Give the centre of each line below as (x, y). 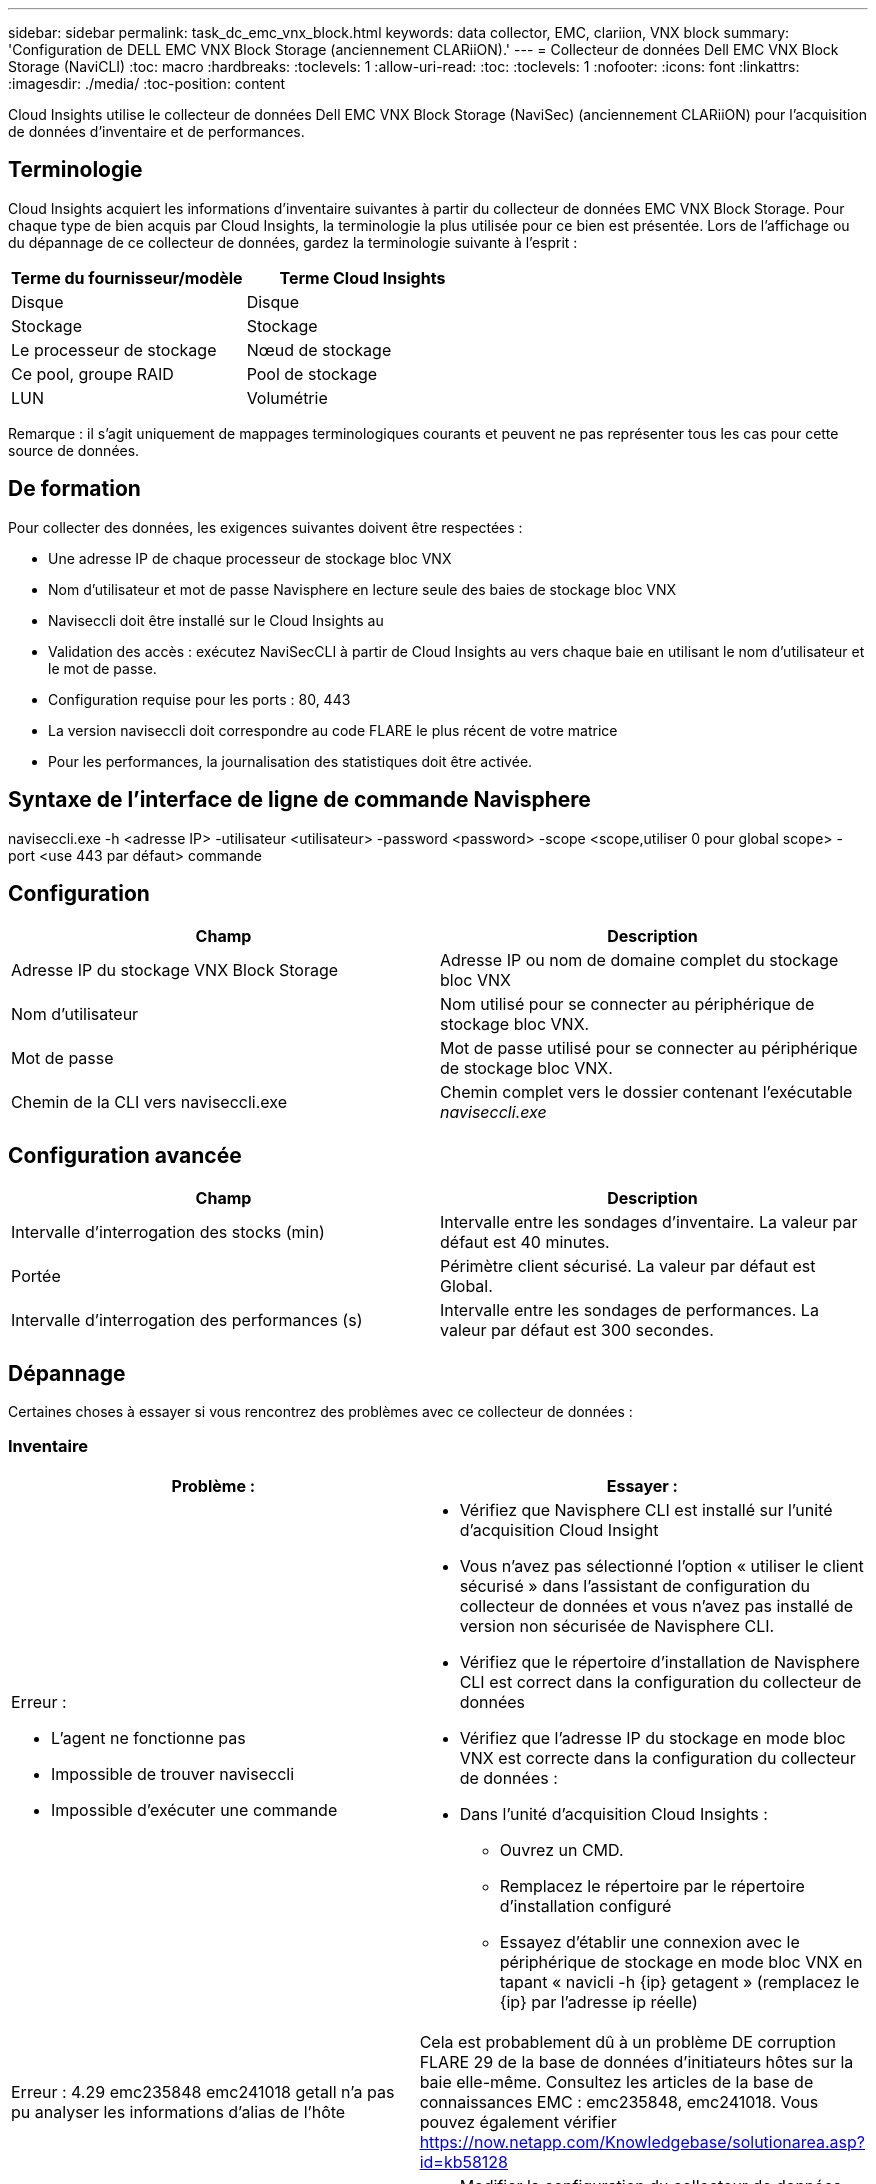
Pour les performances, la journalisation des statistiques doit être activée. (290, 761)
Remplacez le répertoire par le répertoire (652, 1885)
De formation (74, 489)
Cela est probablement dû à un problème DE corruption (627, 2041)
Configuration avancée (125, 1155)
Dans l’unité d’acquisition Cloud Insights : (613, 1813)
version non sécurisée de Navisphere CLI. (617, 1625)
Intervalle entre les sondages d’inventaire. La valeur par (649, 1222)
